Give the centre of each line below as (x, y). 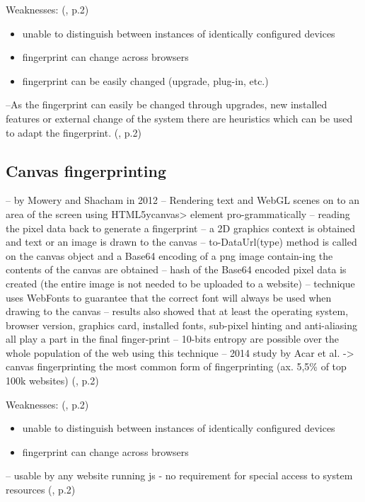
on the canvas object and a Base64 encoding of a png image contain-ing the (169, 255)
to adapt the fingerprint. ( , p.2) (74, 132)
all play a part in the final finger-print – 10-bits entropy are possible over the (173, 339)
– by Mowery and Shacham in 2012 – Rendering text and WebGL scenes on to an (183, 200)
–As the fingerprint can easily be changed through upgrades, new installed (167, 104)
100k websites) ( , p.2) (52, 381)
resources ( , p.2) (41, 490)
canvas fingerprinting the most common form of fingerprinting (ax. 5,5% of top (176, 366)
